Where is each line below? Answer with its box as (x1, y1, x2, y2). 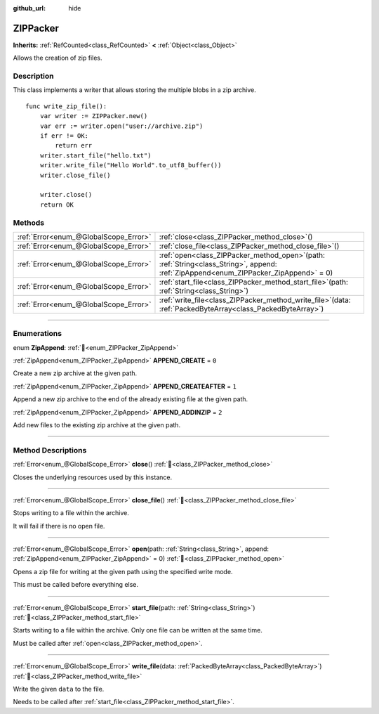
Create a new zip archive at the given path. (13, 369, 137, 377)
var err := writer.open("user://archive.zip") (39, 122, 204, 130)
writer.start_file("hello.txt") (39, 151, 152, 160)
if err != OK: (39, 132, 89, 140)
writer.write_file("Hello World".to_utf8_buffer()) (39, 162, 222, 169)
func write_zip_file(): (25, 102, 107, 110)
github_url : (13, 4, 46, 12)
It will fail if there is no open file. (13, 521, 105, 530)
